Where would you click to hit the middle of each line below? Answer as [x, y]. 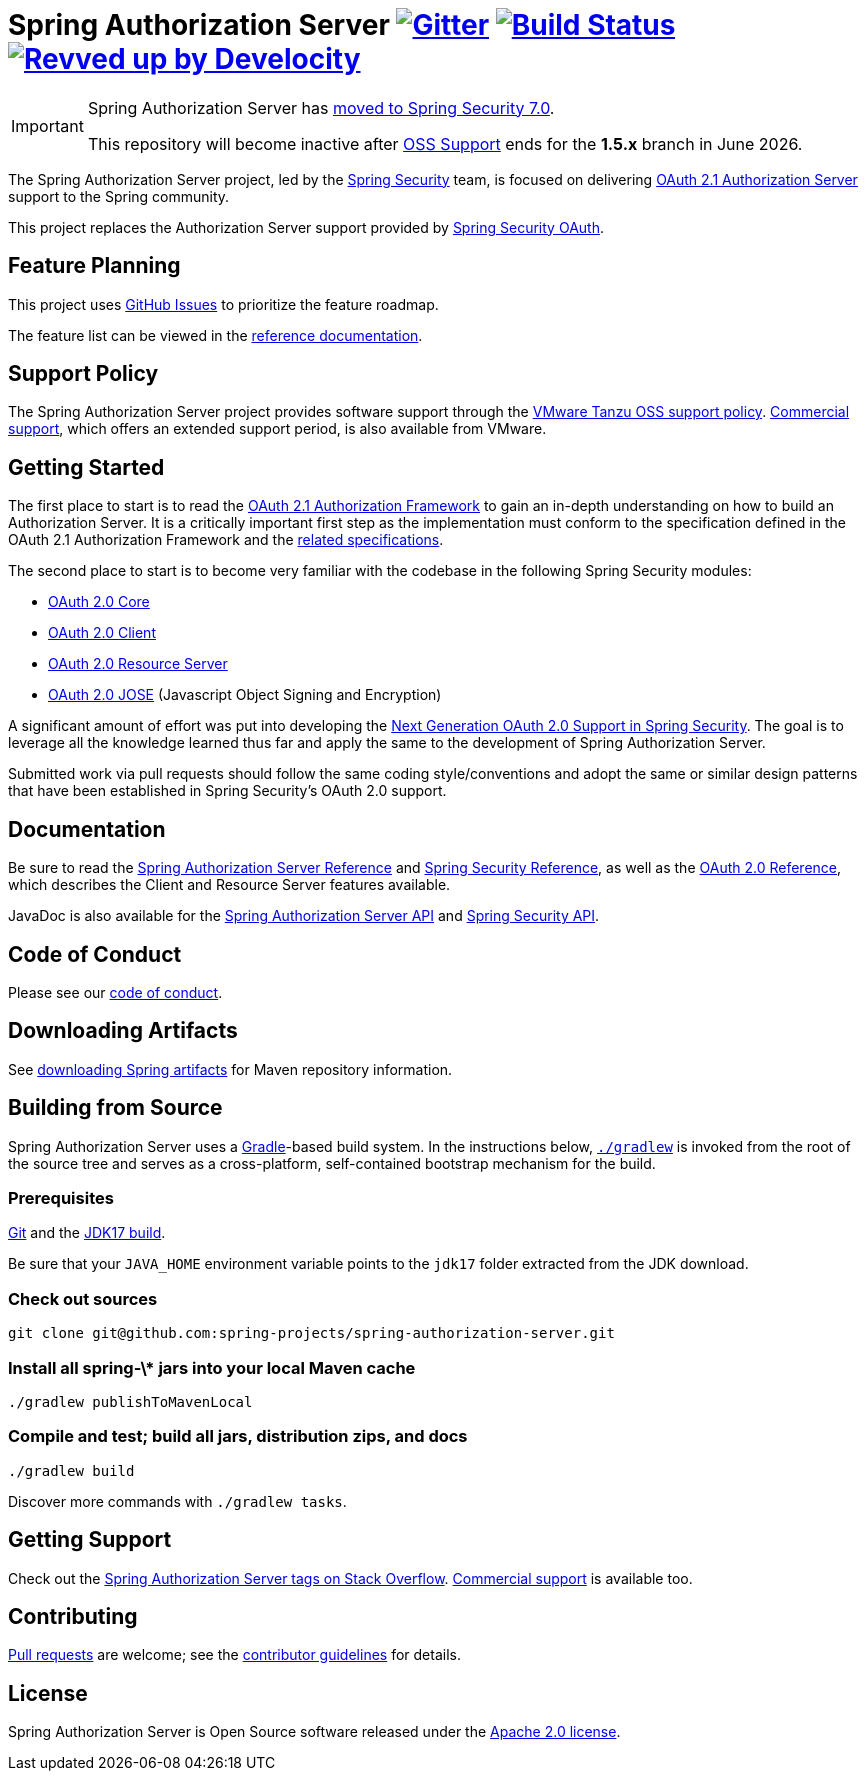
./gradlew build [71, 1470]
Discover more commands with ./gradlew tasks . [177, 1501]
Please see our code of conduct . [115, 992]
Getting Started [86, 467]
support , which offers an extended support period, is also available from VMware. [277, 429]
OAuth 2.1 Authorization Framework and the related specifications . [226, 540]
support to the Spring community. [119, 196]
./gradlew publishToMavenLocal [130, 1401]
